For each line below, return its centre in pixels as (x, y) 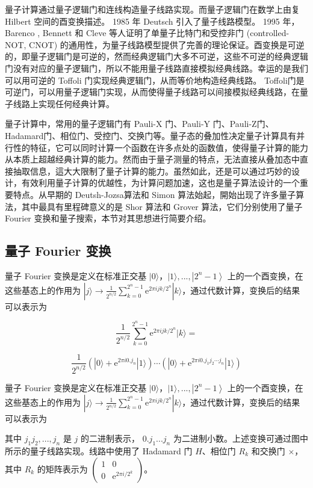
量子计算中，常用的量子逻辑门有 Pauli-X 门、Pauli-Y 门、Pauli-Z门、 (139, 124)
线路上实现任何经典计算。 (64, 103)
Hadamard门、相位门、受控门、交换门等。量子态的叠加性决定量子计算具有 (151, 135)
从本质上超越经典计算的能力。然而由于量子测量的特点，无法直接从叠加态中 (152, 159)
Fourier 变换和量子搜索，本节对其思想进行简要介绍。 (108, 218)
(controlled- (268, 33)
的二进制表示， (110, 438)
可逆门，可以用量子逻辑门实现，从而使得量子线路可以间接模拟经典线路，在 (152, 92)
